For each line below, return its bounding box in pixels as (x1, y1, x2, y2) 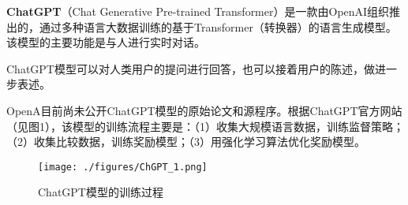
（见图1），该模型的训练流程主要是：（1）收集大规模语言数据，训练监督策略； (6, 117, 404, 134)
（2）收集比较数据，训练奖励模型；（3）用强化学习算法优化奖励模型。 (6, 133, 365, 150)
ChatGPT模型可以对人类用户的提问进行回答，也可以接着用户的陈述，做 (6, 60, 375, 76)
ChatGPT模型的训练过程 (38, 184, 163, 200)
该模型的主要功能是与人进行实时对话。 (6, 34, 205, 50)
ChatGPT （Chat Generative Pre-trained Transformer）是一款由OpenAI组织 (6, 3, 390, 19)
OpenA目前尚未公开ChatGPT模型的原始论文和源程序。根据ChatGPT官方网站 (6, 102, 402, 118)
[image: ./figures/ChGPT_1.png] (38, 161, 208, 173)
